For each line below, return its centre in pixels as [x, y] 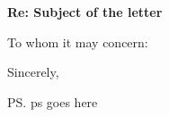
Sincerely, [33, 72]
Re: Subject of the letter [85, 12]
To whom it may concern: [78, 42]
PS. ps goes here [53, 101]
